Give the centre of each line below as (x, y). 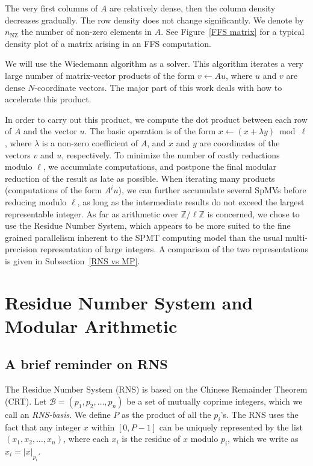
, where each (86, 439)
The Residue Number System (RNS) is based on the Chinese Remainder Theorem (156, 389)
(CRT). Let (26, 401)
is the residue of (151, 439)
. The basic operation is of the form (150, 131)
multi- (296, 237)
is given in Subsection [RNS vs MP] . (73, 260)
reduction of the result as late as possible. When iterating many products (140, 178)
